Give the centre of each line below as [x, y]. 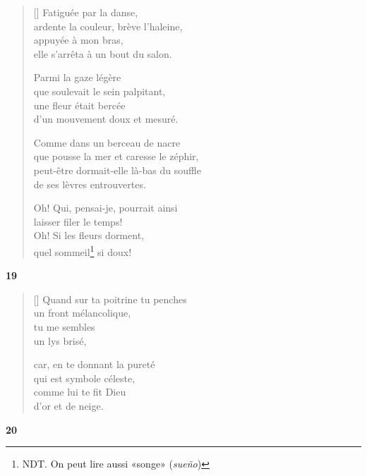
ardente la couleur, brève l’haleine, [108, 26]
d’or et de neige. [68, 405]
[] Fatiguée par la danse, [86, 12]
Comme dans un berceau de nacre [107, 142]
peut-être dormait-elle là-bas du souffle [117, 170]
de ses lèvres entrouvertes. [90, 184]
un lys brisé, [60, 340]
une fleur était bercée [79, 105]
